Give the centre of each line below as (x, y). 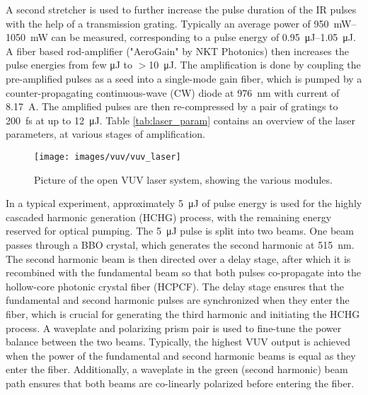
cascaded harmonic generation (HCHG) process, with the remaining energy (169, 217)
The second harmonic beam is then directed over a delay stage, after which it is (178, 258)
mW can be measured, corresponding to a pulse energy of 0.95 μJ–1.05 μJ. (193, 37)
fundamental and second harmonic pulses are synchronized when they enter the (178, 300)
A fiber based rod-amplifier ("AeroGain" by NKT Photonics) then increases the (177, 51)
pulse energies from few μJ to (69, 65)
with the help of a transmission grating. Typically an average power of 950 (167, 23)
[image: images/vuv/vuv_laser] (108, 157)
